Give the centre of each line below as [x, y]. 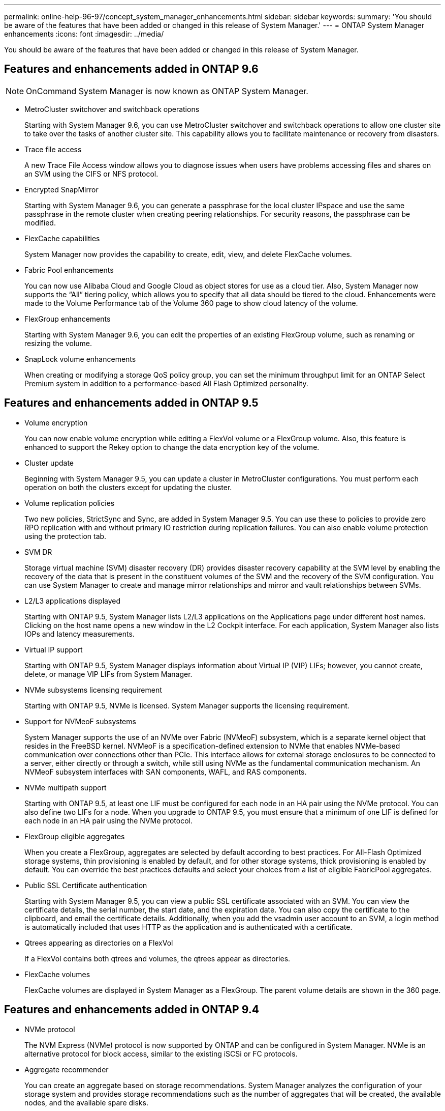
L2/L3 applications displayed [73, 601]
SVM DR [38, 552]
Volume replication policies [70, 503]
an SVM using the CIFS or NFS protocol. [91, 174]
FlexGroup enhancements [68, 319]
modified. [40, 222]
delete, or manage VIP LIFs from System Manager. [108, 674]
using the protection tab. [66, 536]
